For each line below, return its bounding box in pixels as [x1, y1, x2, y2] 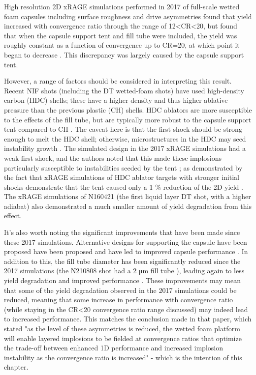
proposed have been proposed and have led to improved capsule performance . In [4, 246, 248, 257]
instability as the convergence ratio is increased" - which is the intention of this [4, 352, 242, 362]
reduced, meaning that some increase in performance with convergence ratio [4, 294, 233, 305]
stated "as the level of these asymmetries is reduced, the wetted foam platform [4, 323, 240, 333]
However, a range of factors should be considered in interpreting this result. [4, 76, 232, 86]
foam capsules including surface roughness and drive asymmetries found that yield [4, 11, 252, 21]
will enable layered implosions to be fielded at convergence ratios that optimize [4, 333, 242, 343]
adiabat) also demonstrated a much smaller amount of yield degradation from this [4, 201, 252, 211]
